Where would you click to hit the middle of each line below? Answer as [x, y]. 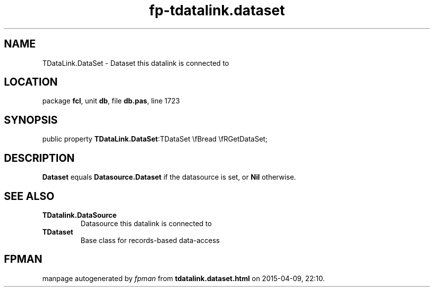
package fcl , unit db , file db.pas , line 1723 [111, 101]
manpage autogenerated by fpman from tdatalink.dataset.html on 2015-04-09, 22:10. [184, 278]
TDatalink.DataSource [80, 215]
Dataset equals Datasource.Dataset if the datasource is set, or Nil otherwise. [169, 177]
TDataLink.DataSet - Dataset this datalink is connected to [136, 63]
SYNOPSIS [31, 120]
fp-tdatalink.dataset [217, 10]
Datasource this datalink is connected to [146, 223]
